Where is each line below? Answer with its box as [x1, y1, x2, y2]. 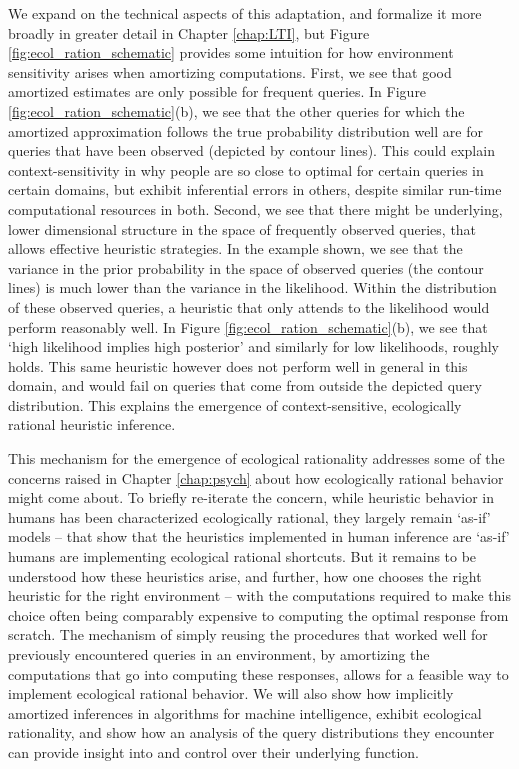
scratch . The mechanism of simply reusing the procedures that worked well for [8, 624, 488, 645]
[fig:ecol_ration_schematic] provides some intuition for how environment [8, 42, 454, 63]
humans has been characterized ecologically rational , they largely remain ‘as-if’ [8, 506, 491, 527]
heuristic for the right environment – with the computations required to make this [8, 585, 511, 606]
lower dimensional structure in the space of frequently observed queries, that [8, 218, 477, 239]
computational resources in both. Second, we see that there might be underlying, [8, 198, 503, 219]
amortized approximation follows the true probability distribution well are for [8, 120, 483, 141]
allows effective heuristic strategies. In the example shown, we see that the [8, 238, 463, 259]
